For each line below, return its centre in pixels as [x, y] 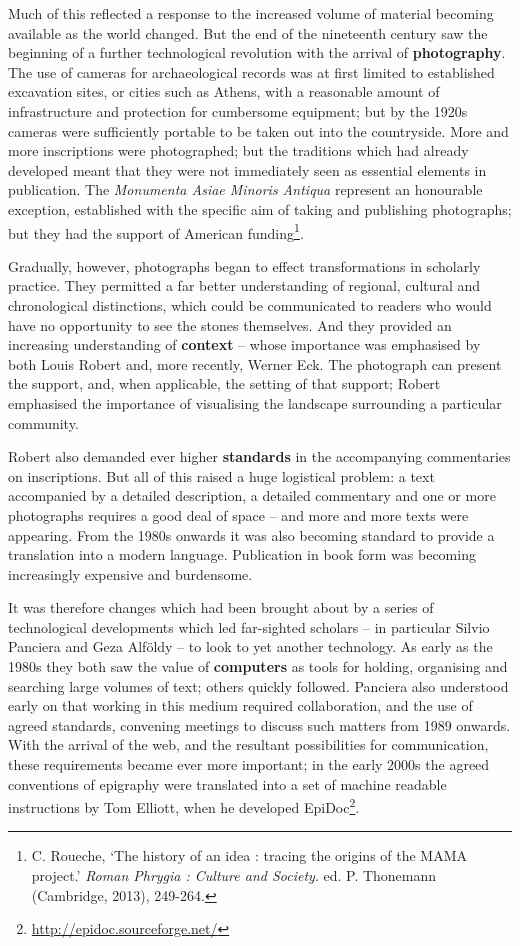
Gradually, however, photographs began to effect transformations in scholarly [244, 265]
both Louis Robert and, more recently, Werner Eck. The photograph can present [255, 363]
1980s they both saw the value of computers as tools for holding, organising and [258, 666]
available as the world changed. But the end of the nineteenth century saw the [248, 32]
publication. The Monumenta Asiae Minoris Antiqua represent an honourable [245, 189]
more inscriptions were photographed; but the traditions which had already [238, 150]
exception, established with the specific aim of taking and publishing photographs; [260, 208]
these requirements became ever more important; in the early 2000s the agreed [249, 764]
